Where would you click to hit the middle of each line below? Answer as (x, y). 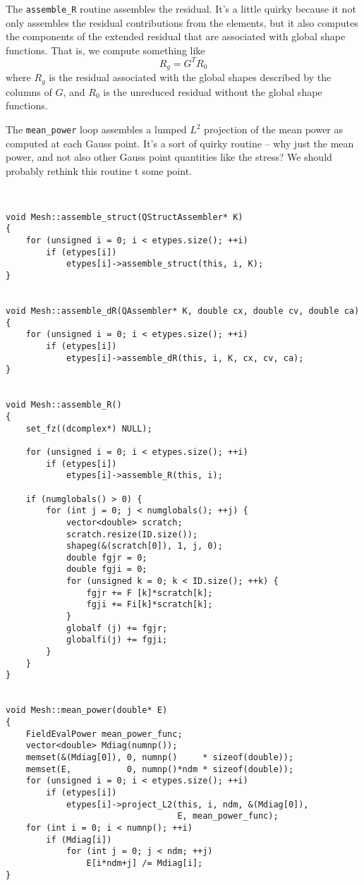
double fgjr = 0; (107, 557)
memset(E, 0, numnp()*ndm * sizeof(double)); (160, 769)
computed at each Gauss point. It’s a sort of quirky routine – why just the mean (180, 143)
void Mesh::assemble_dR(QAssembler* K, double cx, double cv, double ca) (183, 311)
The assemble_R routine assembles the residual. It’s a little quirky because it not (181, 8)
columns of (29, 91)
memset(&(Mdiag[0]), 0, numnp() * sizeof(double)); (160, 757)
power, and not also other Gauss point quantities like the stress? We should (169, 157)
